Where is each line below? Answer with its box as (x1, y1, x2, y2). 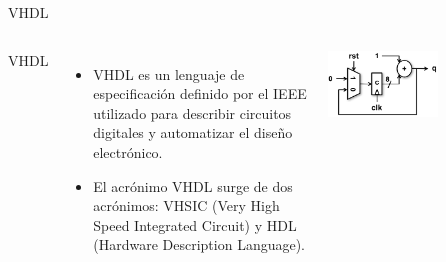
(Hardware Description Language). (93, 234, 306, 255)
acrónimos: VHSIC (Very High (93, 195, 280, 216)
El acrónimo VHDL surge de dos (93, 175, 293, 196)
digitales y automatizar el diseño (93, 122, 293, 143)
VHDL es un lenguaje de (93, 63, 245, 84)
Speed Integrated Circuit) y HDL (93, 214, 297, 235)
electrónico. (93, 141, 163, 162)
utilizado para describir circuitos (93, 102, 292, 123)
